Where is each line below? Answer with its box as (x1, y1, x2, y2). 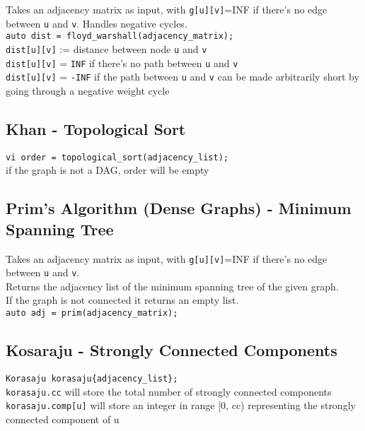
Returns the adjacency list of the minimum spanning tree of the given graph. (6, 278, 339, 293)
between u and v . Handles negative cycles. (6, 16, 187, 30)
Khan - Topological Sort (6, 117, 186, 139)
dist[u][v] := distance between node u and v (6, 41, 207, 56)
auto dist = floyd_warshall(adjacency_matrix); (6, 31, 234, 42)
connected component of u (6, 411, 120, 426)
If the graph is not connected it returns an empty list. (6, 293, 239, 307)
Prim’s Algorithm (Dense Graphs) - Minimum (6, 197, 352, 219)
